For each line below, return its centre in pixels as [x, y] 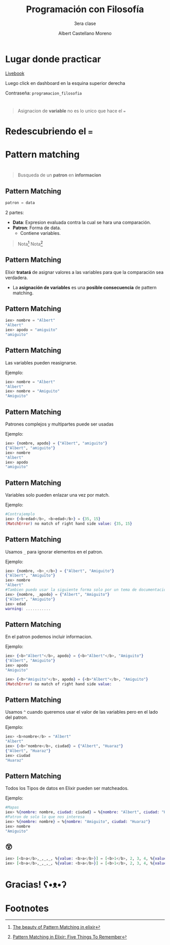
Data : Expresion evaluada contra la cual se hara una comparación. [82, 223]
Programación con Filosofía [85, 9]
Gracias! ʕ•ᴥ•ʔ [36, 885]
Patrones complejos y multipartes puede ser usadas [59, 424]
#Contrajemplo [20, 514]
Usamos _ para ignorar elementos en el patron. [54, 552]
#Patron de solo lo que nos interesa [45, 817]
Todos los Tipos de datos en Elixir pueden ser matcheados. [67, 788]
